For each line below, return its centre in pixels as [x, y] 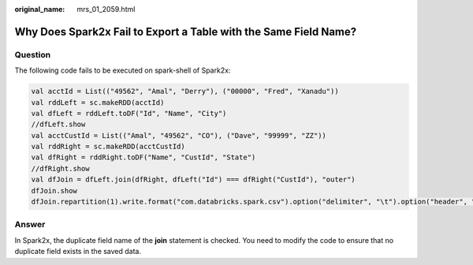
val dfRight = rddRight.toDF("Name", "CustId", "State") [143, 157]
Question [33, 54]
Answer [30, 225]
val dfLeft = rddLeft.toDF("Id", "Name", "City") [129, 113]
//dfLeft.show [58, 125]
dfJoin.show [54, 190]
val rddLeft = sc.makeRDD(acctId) [98, 102]
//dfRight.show [60, 168]
